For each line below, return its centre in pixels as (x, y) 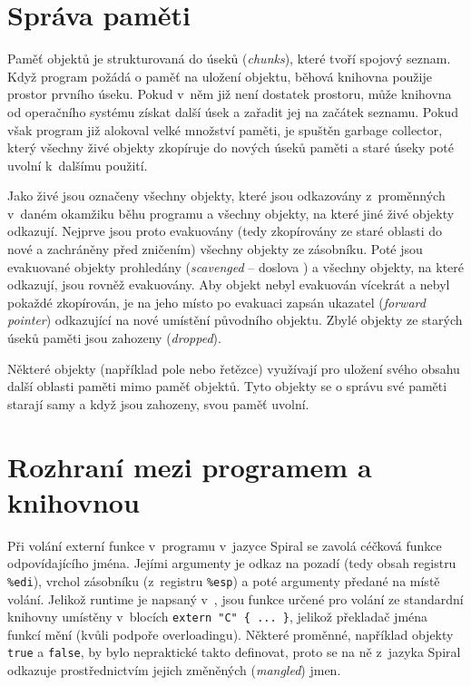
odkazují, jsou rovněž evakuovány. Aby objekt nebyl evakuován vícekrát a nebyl (229, 284)
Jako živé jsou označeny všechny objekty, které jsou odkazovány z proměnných (226, 196)
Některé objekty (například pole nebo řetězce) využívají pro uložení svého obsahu (234, 368)
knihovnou (74, 501)
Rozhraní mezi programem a (190, 466)
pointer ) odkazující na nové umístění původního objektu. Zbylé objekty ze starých (235, 320)
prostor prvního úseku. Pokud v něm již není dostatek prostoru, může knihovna (230, 94)
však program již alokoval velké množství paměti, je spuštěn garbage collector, (225, 129)
